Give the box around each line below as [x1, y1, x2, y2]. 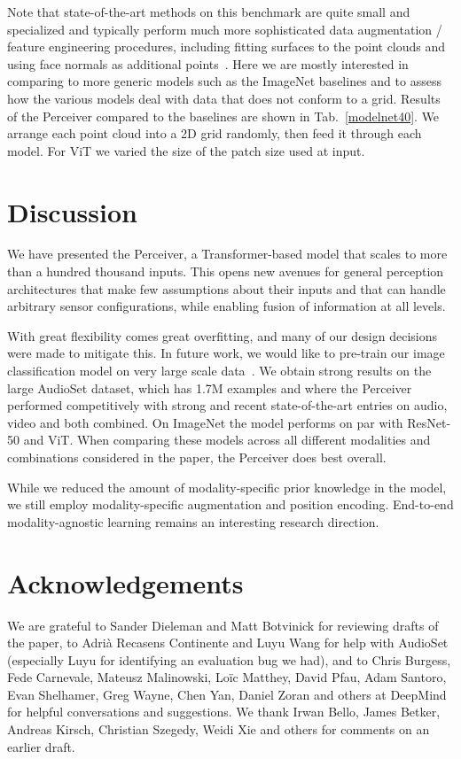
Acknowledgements [7, 564, 244, 600]
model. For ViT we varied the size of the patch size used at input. [7, 141, 365, 159]
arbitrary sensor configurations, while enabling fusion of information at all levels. [7, 297, 446, 315]
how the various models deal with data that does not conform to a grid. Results [7, 89, 441, 107]
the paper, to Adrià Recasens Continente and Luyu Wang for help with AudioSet [7, 633, 449, 652]
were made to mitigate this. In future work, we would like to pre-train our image [7, 344, 445, 362]
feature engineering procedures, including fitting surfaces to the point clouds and [7, 37, 446, 56]
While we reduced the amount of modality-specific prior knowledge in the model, [7, 477, 447, 496]
